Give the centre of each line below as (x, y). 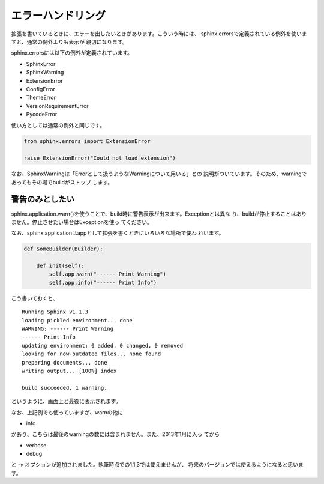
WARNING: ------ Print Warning (68, 328)
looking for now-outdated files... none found (91, 354)
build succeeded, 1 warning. (64, 388)
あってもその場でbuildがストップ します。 (62, 182)
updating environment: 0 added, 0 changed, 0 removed (102, 346)
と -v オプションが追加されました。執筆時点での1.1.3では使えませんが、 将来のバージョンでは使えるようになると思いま (157, 465)
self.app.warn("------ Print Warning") (107, 274)
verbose (36, 445)
